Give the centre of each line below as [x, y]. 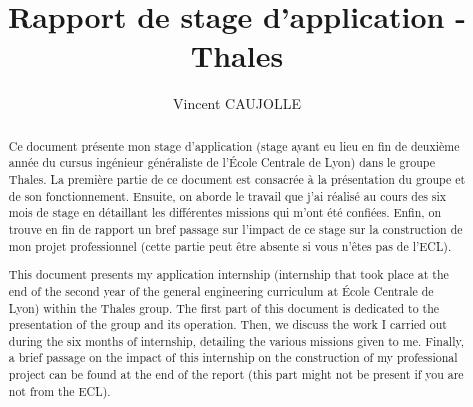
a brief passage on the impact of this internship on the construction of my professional [233, 357]
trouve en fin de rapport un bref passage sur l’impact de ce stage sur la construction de [235, 228]
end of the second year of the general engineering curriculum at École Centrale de [221, 290]
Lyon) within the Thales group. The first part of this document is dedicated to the [224, 307]
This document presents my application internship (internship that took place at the [228, 274]
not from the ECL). [59, 390]
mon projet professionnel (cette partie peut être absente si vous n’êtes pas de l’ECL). [230, 245]
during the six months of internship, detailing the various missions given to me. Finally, [236, 340]
